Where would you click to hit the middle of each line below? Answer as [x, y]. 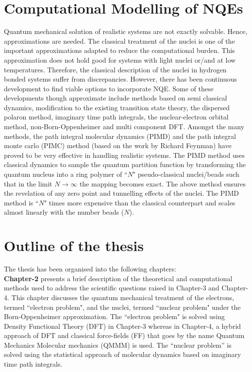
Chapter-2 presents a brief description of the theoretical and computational [118, 278]
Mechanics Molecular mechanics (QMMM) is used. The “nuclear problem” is [118, 345]
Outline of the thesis [74, 245]
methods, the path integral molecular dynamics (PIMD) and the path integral [120, 136]
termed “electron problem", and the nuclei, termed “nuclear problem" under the [122, 307]
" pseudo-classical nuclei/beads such [186, 174]
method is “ [21, 202]
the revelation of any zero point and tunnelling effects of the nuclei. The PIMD [121, 193]
